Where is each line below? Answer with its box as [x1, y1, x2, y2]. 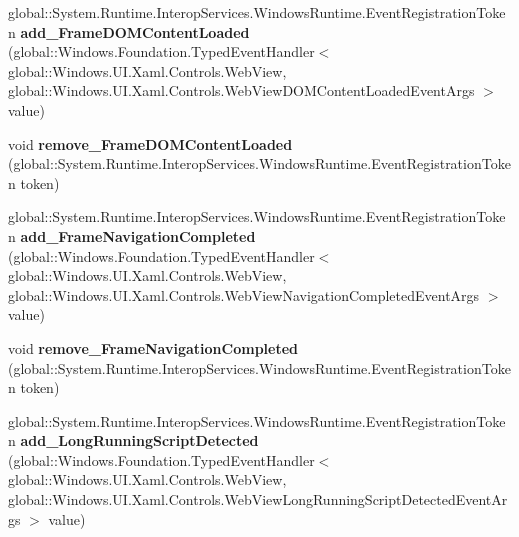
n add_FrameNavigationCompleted [8, 225, 256, 246]
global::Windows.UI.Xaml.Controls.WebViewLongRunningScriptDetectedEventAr [8, 489, 508, 510]
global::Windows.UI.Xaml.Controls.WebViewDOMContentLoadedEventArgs [8, 80, 475, 101]
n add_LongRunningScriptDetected [8, 430, 259, 451]
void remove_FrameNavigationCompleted [8, 337, 299, 358]
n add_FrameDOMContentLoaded [8, 21, 250, 42]
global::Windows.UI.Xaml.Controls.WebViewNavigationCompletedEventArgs [8, 284, 480, 305]
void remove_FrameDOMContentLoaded [8, 133, 293, 154]
